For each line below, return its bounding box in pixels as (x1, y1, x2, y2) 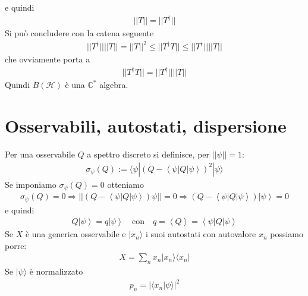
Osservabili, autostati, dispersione (5, 114, 287, 138)
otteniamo (107, 178, 144, 190)
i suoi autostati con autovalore (145, 228, 256, 240)
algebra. (99, 78, 128, 91)
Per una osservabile (5, 148, 75, 160)
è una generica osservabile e (25, 228, 126, 240)
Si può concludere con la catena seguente (5, 27, 154, 39)
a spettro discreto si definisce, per (87, 148, 210, 160)
